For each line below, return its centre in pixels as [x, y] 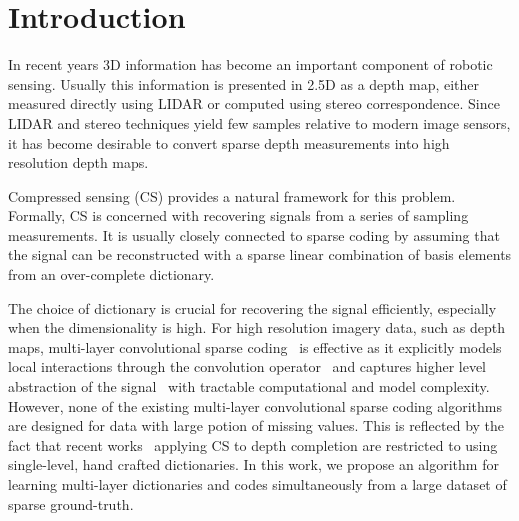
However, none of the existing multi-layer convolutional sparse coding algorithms [255, 405]
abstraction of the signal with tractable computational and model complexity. [249, 386]
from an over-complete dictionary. [111, 274]
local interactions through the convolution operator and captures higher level [247, 366]
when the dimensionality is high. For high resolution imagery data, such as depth [256, 327]
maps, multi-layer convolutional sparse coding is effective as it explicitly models [255, 346]
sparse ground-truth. [71, 503]
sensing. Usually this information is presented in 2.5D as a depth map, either [244, 83]
